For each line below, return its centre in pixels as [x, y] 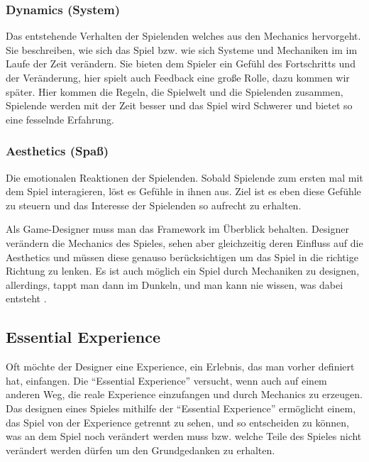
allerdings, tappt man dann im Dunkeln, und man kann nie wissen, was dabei [175, 284]
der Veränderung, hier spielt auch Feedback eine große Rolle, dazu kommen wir [178, 77]
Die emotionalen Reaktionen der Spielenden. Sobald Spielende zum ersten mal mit [184, 177]
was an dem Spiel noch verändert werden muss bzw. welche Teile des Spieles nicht [184, 436]
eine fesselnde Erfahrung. [60, 119]
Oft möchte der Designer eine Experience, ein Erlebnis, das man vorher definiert [180, 367]
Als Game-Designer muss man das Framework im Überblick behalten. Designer [177, 229]
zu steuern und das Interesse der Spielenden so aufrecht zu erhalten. [154, 205]
